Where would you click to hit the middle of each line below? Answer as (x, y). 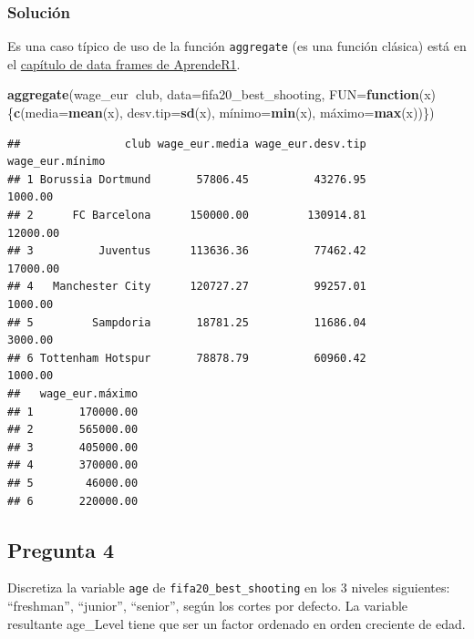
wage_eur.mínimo (57, 162)
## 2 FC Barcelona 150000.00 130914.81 (187, 216)
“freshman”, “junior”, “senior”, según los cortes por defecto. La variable (208, 605)
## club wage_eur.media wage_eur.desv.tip (187, 144)
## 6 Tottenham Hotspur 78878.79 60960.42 (187, 358)
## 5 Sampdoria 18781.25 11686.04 (187, 322)
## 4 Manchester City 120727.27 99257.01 (187, 287)
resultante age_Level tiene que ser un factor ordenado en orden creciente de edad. (237, 623)
